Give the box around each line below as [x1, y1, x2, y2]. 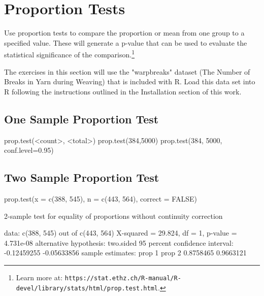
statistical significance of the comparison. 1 [4, 48, 135, 59]
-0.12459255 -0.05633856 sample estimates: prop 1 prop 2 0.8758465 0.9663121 [4, 247, 247, 258]
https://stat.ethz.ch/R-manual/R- [64, 274, 181, 282]
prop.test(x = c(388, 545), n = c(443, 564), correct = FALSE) [4, 193, 197, 204]
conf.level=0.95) [4, 145, 54, 155]
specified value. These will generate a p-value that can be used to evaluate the [4, 37, 247, 48]
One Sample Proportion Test [4, 111, 159, 126]
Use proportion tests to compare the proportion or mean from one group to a [4, 27, 245, 38]
